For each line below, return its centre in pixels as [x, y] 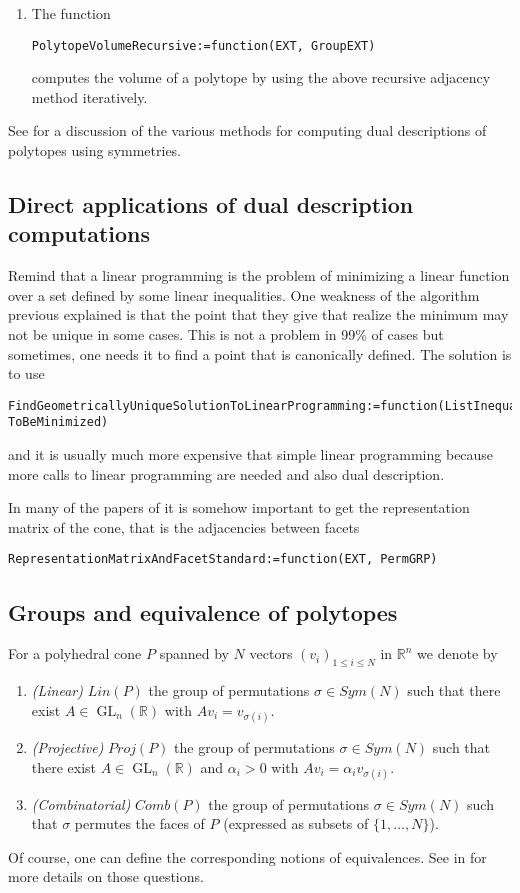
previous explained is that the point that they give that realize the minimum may [258, 314]
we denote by [457, 653]
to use [26, 373]
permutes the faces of [139, 823]
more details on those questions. [106, 876]
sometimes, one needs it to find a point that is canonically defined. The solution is [260, 353]
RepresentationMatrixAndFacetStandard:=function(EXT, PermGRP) [223, 559]
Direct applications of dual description [211, 204]
